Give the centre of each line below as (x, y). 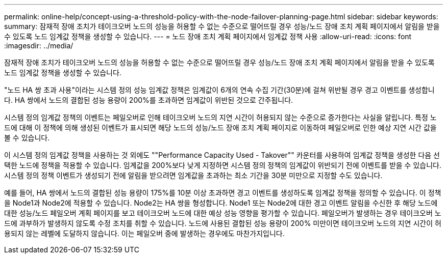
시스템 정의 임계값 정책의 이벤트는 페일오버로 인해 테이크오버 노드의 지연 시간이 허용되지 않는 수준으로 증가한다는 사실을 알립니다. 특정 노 (220, 117)
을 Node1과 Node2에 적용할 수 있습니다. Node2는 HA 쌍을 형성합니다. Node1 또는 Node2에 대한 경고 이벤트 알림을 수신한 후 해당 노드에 (221, 203)
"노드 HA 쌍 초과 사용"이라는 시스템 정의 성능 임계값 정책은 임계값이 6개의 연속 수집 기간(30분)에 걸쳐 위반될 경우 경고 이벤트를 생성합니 (219, 90)
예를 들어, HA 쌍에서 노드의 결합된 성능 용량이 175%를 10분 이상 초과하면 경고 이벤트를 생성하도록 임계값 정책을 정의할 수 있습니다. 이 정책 (223, 193)
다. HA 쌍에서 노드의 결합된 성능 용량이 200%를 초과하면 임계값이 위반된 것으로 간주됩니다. (149, 100)
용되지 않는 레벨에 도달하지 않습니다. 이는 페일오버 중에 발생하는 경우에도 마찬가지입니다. (144, 233)
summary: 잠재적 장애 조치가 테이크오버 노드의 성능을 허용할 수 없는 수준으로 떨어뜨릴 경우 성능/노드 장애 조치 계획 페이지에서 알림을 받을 (222, 26)
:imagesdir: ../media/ (39, 46)
